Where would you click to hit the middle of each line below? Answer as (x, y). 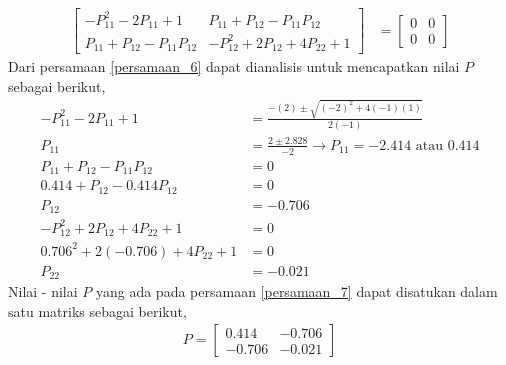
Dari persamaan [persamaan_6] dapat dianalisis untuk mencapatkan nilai (234, 66)
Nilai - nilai (43, 291)
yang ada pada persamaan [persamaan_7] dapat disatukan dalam (296, 291)
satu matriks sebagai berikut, (97, 310)
